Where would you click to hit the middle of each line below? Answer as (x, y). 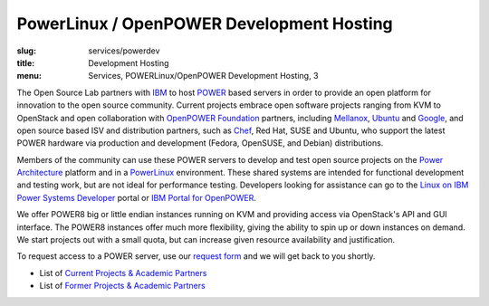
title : (26, 62)
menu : (29, 76)
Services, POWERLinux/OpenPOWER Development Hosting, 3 (203, 76)
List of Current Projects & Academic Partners (123, 273)
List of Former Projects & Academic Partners (122, 286)
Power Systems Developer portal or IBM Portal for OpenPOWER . (137, 197)
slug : (26, 51)
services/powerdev (124, 51)
